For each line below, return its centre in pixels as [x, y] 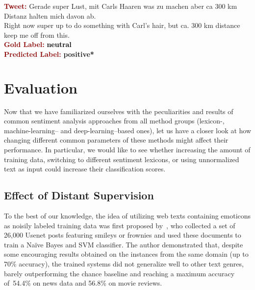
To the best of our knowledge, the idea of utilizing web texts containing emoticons [127, 216]
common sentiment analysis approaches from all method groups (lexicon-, [114, 121]
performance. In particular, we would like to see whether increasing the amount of [127, 150]
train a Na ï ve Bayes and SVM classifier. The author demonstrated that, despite [124, 244]
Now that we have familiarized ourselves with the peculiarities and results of [119, 111]
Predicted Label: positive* [49, 54]
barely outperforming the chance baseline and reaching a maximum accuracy [119, 273]
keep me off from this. [37, 35]
